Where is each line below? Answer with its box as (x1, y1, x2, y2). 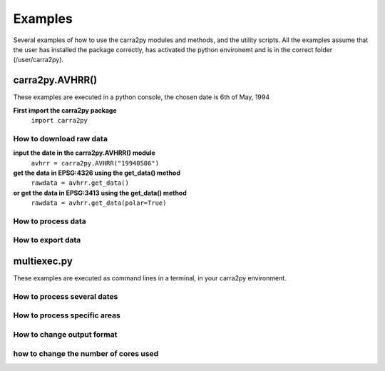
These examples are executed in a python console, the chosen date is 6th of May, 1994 (13, 93, 270, 101)
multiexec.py (13, 255, 73, 268)
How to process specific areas (13, 310, 120, 320)
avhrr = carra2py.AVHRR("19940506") (31, 159, 160, 167)
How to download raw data (13, 133, 108, 143)
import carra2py (31, 116, 88, 125)
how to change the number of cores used (13, 348, 159, 358)
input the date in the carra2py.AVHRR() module (13, 148, 156, 157)
